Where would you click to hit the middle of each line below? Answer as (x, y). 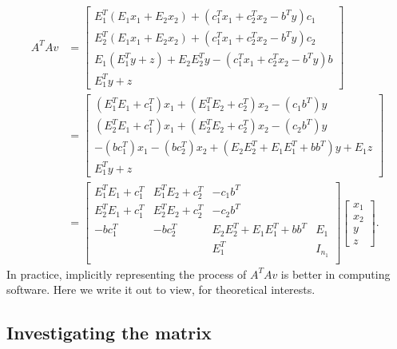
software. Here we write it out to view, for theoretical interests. (161, 290)
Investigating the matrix (109, 333)
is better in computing (335, 274)
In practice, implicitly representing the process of (127, 274)
